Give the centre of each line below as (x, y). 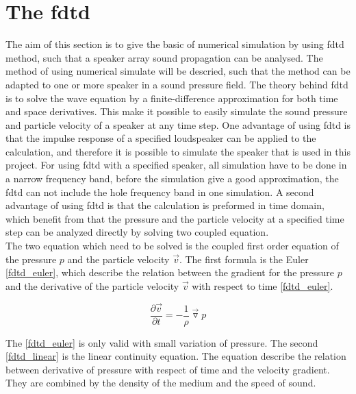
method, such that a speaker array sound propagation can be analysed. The (164, 57)
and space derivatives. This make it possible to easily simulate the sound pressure (177, 111)
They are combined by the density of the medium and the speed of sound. (161, 383)
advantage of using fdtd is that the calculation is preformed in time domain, (165, 205)
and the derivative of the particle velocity (92, 285)
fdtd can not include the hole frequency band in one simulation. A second (160, 192)
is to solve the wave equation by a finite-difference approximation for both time (172, 98)
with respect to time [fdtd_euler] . (263, 285)
